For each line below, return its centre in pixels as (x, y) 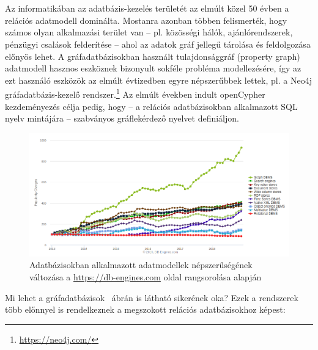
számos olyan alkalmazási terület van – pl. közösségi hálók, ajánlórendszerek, (149, 32)
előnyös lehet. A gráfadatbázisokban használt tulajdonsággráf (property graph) (153, 56)
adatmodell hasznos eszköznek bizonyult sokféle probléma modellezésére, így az (153, 68)
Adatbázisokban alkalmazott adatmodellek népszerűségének (141, 265)
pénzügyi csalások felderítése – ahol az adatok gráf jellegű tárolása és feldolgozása (158, 44)
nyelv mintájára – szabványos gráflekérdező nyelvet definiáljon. (122, 118)
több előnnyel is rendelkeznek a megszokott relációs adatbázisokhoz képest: (145, 309)
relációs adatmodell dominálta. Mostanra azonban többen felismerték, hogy (146, 20)
